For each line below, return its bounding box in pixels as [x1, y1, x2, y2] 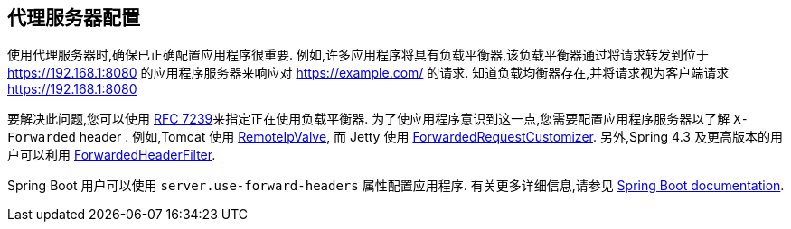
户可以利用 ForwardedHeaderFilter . [7, 147, 216, 163]
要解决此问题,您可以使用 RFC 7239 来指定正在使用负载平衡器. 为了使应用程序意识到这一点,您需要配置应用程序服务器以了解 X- [7, 111, 749, 127]
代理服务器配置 [7, 6, 140, 29]
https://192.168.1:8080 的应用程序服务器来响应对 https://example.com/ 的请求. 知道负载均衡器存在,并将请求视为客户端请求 [7, 65, 730, 81]
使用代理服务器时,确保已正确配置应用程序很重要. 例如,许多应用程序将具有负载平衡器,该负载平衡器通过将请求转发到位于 [7, 47, 710, 63]
